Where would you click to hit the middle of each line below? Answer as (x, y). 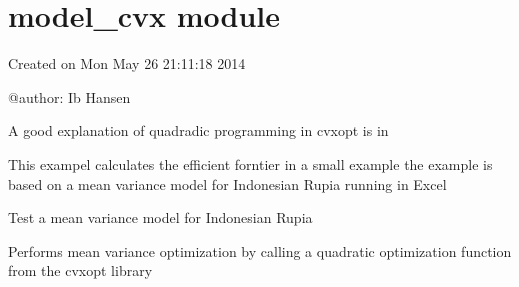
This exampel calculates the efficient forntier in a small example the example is (250, 163)
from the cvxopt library (80, 270)
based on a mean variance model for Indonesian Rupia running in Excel (227, 183)
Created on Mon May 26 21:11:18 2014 (127, 63)
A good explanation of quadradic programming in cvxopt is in (198, 130)
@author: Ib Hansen (69, 96)
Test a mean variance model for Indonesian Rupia (160, 217)
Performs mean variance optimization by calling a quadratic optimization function (260, 250)
